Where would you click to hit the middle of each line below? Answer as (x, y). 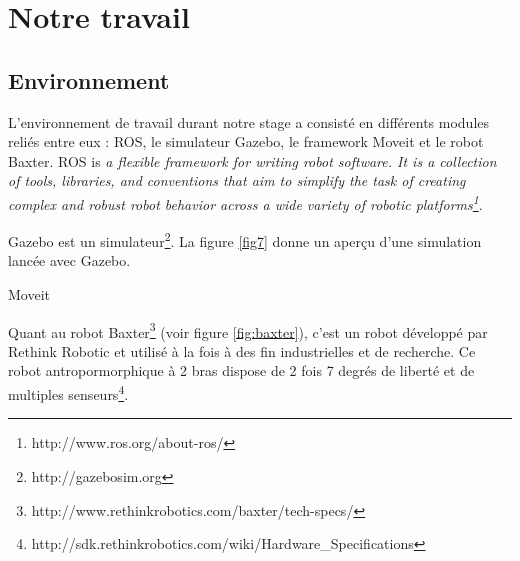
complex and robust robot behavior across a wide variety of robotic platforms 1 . (245, 202)
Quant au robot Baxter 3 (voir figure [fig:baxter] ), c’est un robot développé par (248, 330)
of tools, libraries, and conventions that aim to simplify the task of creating (237, 180)
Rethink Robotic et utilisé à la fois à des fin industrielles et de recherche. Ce (242, 350)
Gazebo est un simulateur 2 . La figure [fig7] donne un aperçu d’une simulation (245, 239)
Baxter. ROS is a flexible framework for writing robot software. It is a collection (252, 160)
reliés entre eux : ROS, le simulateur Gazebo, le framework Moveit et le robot (246, 141)
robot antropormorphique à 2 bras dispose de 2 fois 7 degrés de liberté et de (241, 370)
